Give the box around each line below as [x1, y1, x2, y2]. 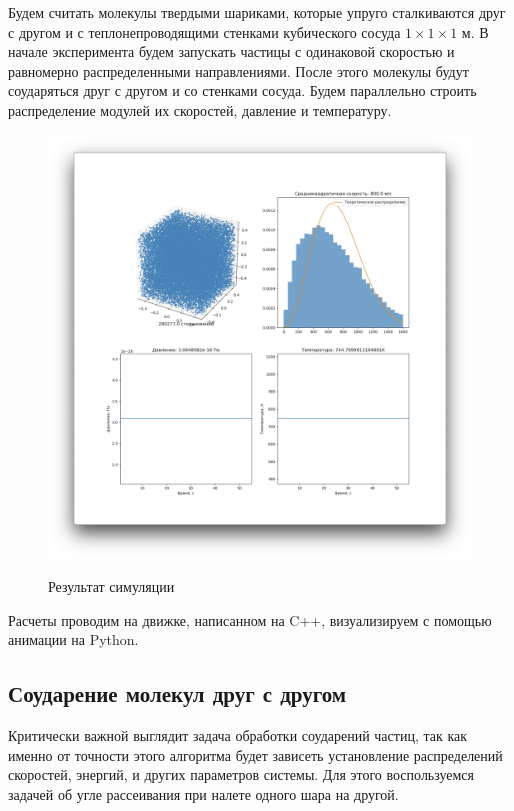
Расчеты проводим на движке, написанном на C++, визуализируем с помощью [8, 609, 492, 630]
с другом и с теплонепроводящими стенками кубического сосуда [8, 21, 401, 42]
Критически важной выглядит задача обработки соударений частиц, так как [8, 725, 468, 746]
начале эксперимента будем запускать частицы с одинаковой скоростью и [8, 41, 455, 62]
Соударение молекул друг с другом [8, 678, 347, 709]
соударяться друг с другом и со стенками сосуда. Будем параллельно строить [8, 80, 477, 101]
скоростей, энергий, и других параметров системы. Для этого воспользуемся [8, 764, 475, 785]
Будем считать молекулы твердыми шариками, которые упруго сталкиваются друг [8, 2, 506, 22]
